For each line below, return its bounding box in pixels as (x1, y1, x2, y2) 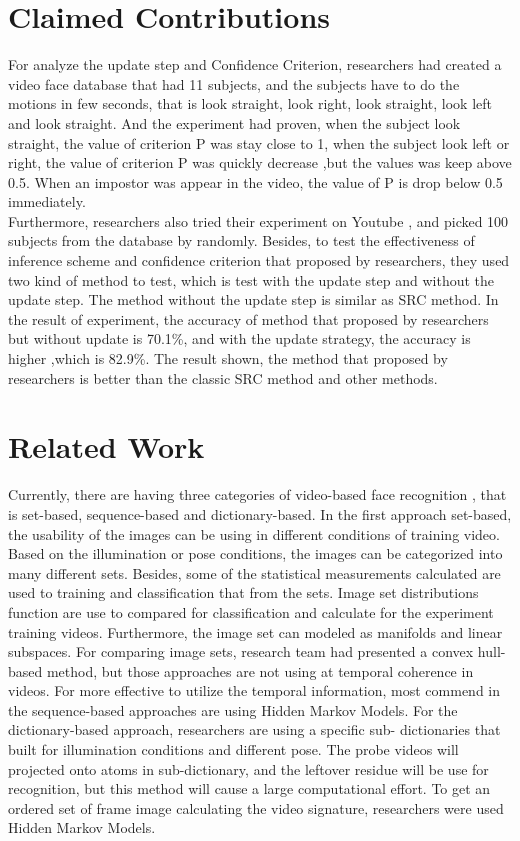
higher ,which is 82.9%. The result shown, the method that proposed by (8, 348, 448, 369)
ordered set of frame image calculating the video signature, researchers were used (8, 797, 504, 818)
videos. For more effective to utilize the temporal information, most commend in (8, 680, 501, 701)
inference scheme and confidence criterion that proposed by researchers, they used (8, 250, 510, 271)
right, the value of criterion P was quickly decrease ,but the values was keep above (8, 152, 512, 173)
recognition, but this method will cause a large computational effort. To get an (8, 778, 491, 799)
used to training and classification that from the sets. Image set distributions (8, 582, 479, 603)
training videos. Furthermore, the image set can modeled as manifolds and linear (8, 621, 503, 642)
